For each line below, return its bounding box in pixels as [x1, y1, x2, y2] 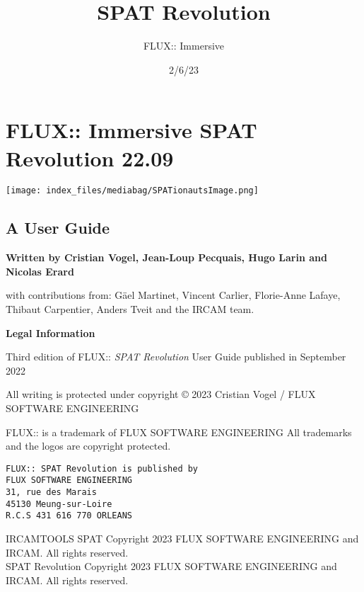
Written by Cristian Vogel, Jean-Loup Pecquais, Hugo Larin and [6, 250, 327, 265]
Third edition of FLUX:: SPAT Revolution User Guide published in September [6, 349, 346, 364]
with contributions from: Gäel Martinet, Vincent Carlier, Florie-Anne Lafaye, [6, 288, 341, 302]
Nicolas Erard [6, 263, 74, 278]
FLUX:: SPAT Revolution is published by [6, 463, 199, 474]
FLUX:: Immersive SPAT [6, 115, 257, 144]
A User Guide [6, 217, 110, 239]
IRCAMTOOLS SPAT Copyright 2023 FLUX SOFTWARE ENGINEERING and [6, 531, 359, 546]
